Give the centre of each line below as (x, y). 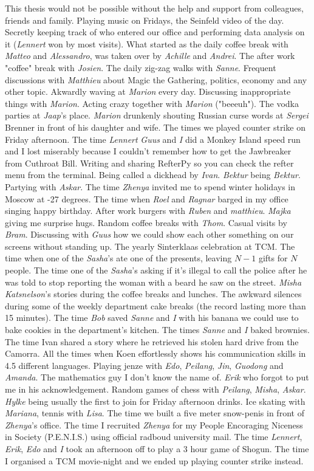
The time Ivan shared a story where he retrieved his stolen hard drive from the (152, 341)
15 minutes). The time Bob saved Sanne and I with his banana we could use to (152, 318)
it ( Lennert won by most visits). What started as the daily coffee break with (147, 43)
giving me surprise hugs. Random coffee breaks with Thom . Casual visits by (146, 222)
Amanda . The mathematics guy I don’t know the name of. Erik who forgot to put (157, 377)
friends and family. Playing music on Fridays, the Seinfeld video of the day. (145, 20)
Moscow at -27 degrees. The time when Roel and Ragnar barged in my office (147, 198)
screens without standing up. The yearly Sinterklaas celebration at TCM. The (150, 246)
